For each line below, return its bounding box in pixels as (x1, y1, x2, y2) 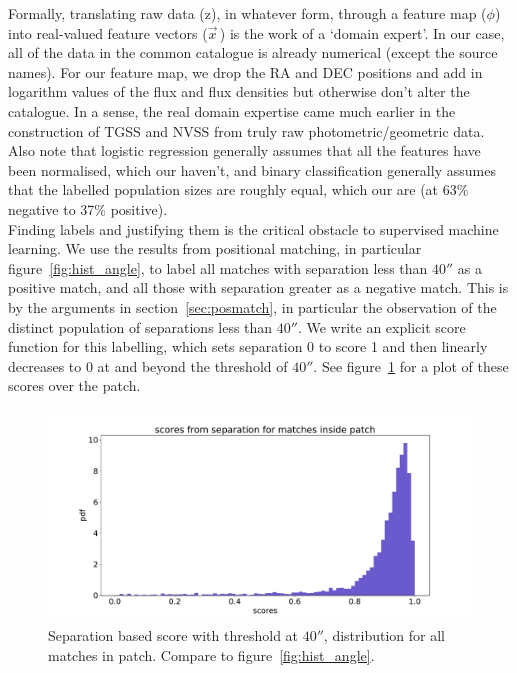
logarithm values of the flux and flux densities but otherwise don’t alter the (8, 81, 470, 102)
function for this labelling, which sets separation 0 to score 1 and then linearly (8, 336, 488, 357)
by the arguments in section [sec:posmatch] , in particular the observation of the (8, 296, 497, 317)
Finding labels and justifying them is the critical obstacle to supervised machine (8, 218, 499, 239)
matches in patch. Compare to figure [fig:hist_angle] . (48, 645, 375, 666)
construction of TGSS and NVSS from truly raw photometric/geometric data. (8, 120, 485, 141)
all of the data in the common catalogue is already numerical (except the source (8, 42, 498, 63)
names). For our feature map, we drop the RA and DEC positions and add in (8, 61, 483, 82)
